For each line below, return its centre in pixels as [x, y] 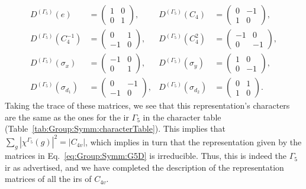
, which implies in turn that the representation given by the [194, 141]
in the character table [182, 117]
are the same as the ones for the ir [67, 117]
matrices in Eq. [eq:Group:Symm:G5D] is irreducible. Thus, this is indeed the [146, 156]
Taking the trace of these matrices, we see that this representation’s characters [147, 105]
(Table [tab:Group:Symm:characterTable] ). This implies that [115, 128]
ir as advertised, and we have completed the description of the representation [144, 167]
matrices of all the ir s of [48, 179]
